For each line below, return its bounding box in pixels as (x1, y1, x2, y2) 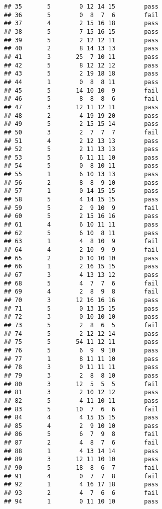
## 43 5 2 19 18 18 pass (4, 70, 158, 78)
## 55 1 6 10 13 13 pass (4, 171, 158, 178)
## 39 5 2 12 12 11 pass (4, 36, 158, 44)
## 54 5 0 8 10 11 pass (4, 162, 158, 170)
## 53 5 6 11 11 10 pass (4, 154, 158, 161)
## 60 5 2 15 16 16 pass (4, 212, 158, 220)
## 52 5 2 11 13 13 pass (4, 146, 158, 153)
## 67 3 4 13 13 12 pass (4, 271, 158, 278)
